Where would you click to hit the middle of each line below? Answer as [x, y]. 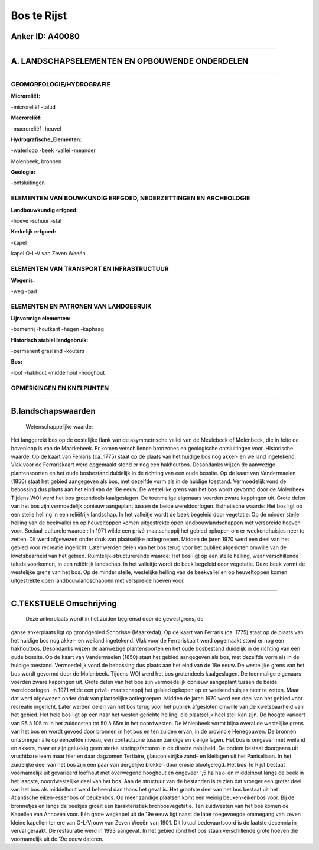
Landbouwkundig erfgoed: [44, 210]
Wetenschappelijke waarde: [59, 426]
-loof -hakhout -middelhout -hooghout [58, 372]
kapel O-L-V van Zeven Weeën [48, 254]
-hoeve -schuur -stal [36, 220]
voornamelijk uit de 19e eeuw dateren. [57, 839]
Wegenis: [23, 280]
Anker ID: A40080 [45, 36]
